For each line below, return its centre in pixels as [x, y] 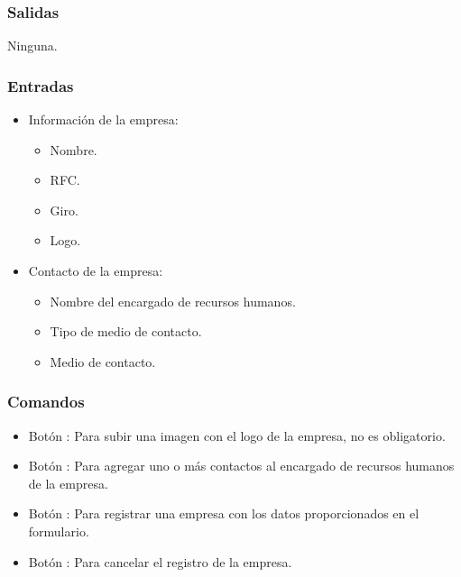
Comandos [46, 402]
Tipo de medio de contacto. [126, 331]
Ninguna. [32, 46]
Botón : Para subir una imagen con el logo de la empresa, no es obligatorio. [237, 435]
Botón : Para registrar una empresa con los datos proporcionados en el [224, 513]
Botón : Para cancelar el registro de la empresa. [160, 561]
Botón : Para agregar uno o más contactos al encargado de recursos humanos [241, 466]
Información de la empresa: [103, 119]
